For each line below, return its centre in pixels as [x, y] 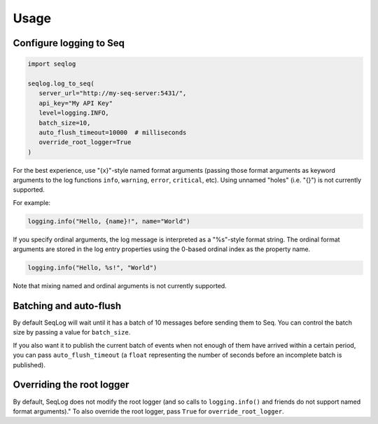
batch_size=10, [65, 123]
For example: [32, 202]
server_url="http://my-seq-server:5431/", [113, 93]
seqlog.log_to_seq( [61, 83]
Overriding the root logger [71, 385]
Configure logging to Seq [69, 43]
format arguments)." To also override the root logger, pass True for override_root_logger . [148, 411]
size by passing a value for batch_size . [72, 332]
